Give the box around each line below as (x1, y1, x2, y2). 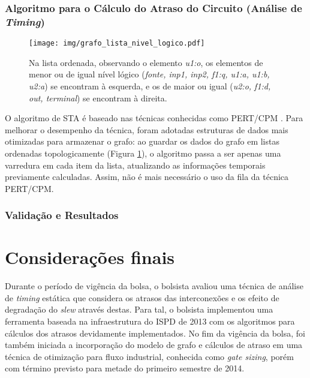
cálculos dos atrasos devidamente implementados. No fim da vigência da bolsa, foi (5, 326, 305, 339)
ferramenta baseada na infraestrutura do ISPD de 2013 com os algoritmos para (5, 315, 295, 328)
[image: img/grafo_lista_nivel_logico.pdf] (29, 39, 205, 48)
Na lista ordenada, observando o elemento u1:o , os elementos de (29, 56, 263, 68)
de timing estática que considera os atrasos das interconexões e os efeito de (5, 291, 279, 304)
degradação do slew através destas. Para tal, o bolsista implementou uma (5, 303, 273, 316)
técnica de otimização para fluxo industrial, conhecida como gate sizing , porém (5, 350, 294, 362)
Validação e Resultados (5, 208, 119, 223)
